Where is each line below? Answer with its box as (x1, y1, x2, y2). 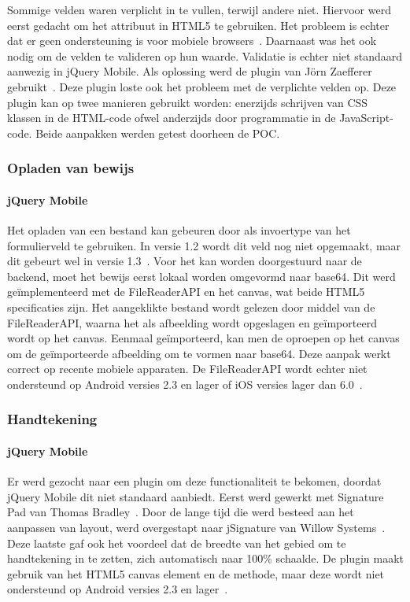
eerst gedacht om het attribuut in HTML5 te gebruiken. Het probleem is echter (7, 17, 390, 33)
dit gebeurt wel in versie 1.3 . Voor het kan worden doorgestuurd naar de (7, 253, 362, 269)
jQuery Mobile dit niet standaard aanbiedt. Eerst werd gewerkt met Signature (7, 488, 384, 504)
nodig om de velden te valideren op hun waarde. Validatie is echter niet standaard (7, 47, 402, 64)
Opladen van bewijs (7, 158, 135, 178)
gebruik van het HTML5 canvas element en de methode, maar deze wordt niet (7, 565, 385, 582)
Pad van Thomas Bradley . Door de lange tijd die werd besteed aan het (7, 504, 354, 520)
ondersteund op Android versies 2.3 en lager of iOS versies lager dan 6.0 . (7, 375, 363, 392)
